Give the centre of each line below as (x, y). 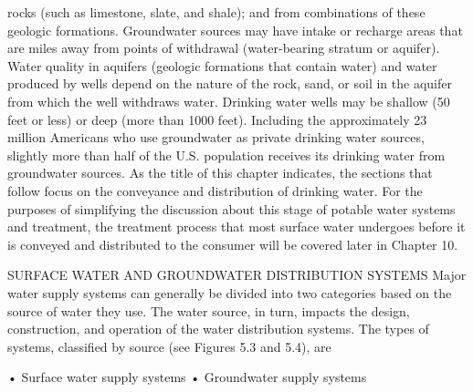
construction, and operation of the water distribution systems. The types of (218, 329)
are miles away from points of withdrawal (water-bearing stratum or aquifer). (224, 48)
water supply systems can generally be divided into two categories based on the (230, 292)
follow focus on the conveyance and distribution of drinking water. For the (215, 190)
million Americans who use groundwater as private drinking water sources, (216, 137)
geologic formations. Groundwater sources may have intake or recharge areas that (235, 30)
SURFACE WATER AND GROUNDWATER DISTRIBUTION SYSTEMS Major (237, 275)
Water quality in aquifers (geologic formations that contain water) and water (222, 65)
